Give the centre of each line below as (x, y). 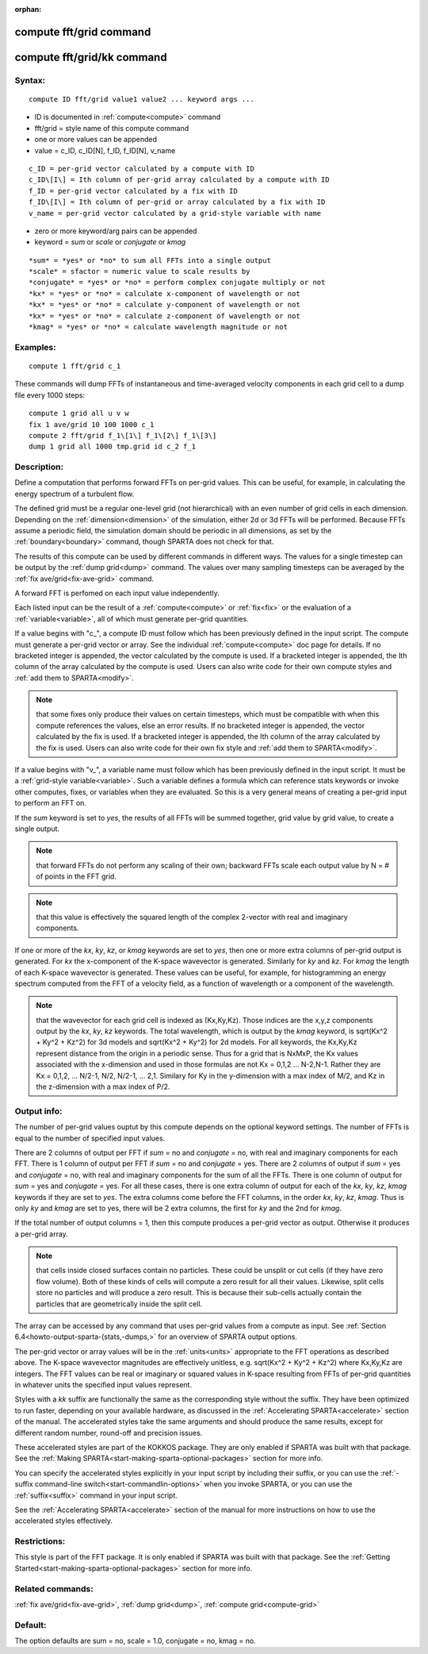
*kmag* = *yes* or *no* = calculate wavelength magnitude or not (159, 327)
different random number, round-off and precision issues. (109, 1433)
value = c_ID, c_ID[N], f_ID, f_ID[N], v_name (105, 150)
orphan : (28, 9)
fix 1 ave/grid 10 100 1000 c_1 (92, 424)
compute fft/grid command (83, 32)
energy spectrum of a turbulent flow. (75, 494)
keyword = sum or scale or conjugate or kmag (110, 242)
